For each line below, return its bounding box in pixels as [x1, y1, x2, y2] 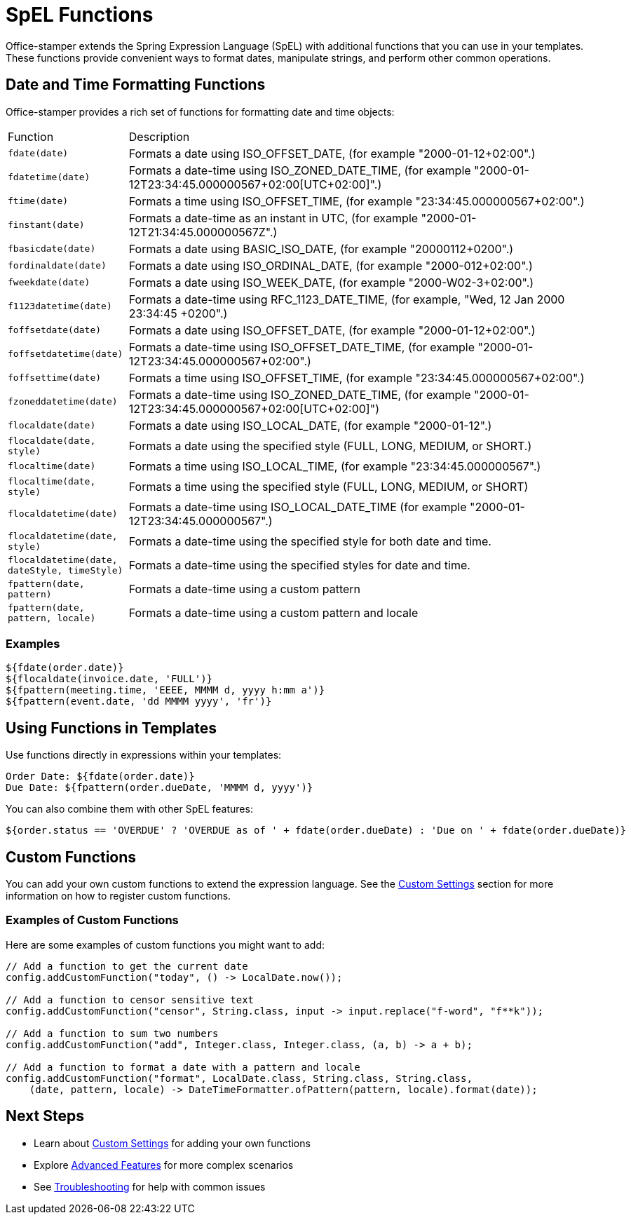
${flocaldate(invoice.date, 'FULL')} [6, 673, 213, 685]
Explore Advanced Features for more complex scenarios [34, 1158, 294, 1171]
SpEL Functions [6, 3, 154, 27]
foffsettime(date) [8, 372, 102, 384]
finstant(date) [8, 219, 85, 231]
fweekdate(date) [8, 277, 90, 288]
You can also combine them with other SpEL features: [6, 803, 253, 815]
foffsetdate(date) [8, 325, 102, 336]
